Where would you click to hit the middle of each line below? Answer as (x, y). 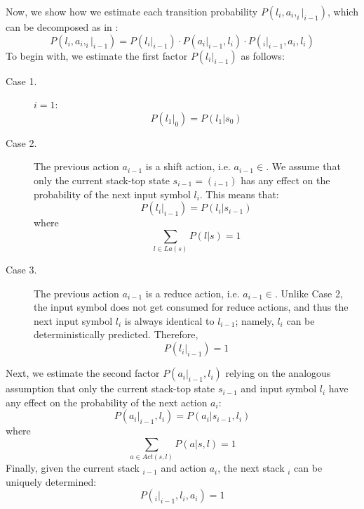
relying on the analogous (278, 373)
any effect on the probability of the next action (107, 402)
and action (183, 468)
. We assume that (303, 166)
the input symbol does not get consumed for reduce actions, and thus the (191, 307)
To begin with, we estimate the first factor (97, 55)
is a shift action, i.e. (188, 166)
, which (343, 11)
